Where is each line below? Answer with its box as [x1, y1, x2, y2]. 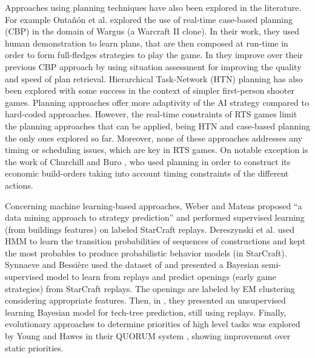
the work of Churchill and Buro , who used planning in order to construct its [5, 155, 291, 168]
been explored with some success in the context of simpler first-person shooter [5, 84, 294, 97]
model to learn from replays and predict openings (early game [46, 270, 276, 283]
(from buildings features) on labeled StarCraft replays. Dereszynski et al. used [5, 223, 295, 235]
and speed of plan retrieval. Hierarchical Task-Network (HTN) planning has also [5, 72, 303, 85]
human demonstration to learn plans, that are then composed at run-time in [5, 36, 288, 49]
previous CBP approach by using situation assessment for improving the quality [5, 60, 302, 73]
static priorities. [5, 341, 64, 354]
